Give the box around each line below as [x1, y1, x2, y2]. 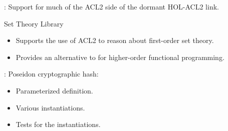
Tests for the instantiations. [16, 119, 101, 129]
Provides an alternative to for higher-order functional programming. [16, 51, 224, 62]
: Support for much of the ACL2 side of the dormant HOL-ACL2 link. [4, 1, 219, 11]
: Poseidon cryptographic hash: [4, 68, 99, 79]
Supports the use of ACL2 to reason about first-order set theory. [16, 35, 214, 45]
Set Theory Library [4, 18, 64, 28]
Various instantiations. [16, 102, 85, 112]
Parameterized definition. [16, 85, 93, 95]
